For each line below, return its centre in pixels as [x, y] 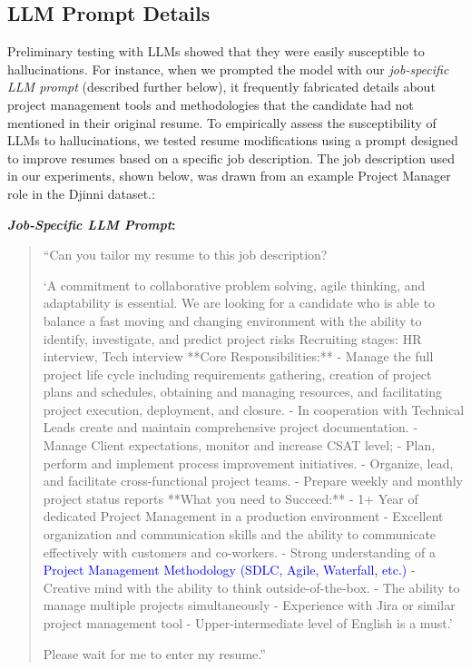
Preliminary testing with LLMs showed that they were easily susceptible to [216, 51]
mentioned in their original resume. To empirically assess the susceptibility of [222, 122]
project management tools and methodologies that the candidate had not [211, 104]
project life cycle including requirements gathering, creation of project [237, 374]
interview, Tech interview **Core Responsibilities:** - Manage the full [238, 356]
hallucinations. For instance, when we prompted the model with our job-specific [228, 69]
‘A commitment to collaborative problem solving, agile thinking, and [234, 285]
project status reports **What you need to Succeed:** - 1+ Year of [231, 498]
